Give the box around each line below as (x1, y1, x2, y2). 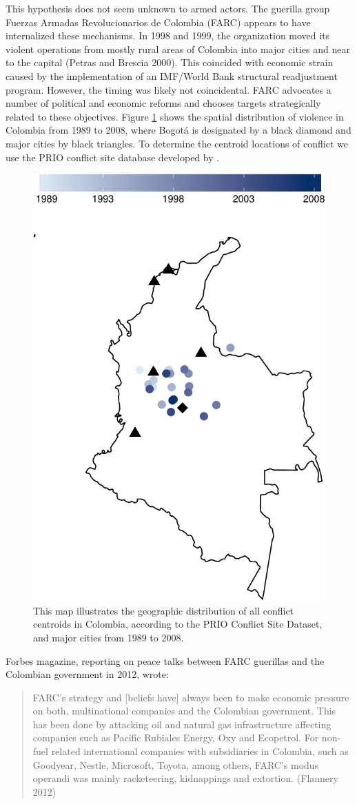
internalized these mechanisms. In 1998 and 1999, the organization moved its (6, 28, 330, 43)
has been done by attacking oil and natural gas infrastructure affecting (32, 717, 331, 731)
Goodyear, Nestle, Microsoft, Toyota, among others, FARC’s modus (32, 757, 319, 772)
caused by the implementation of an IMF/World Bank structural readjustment (6, 68, 338, 83)
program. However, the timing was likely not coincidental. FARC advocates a (6, 82, 331, 96)
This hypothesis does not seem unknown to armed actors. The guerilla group (6, 1, 330, 15)
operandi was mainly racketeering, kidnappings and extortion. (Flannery (32, 771, 338, 785)
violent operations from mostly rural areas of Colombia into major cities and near (6, 41, 350, 56)
